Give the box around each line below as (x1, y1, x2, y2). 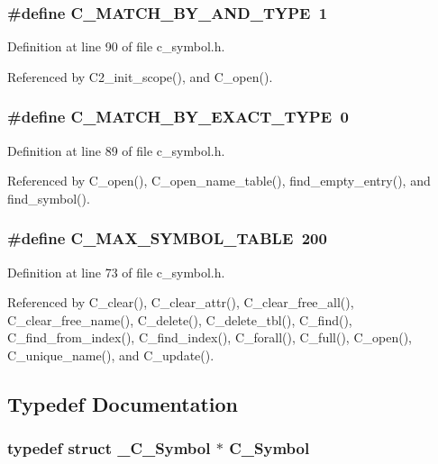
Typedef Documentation (7, 389, 238, 417)
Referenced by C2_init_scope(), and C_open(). (7, 67, 273, 86)
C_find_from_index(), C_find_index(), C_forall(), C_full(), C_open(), (7, 328, 412, 347)
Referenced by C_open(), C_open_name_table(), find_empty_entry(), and (7, 171, 431, 190)
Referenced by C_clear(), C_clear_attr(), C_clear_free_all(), (7, 293, 354, 312)
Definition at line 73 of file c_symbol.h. (7, 262, 225, 281)
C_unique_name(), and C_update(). (7, 346, 214, 364)
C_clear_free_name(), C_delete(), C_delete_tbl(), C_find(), (7, 310, 352, 329)
